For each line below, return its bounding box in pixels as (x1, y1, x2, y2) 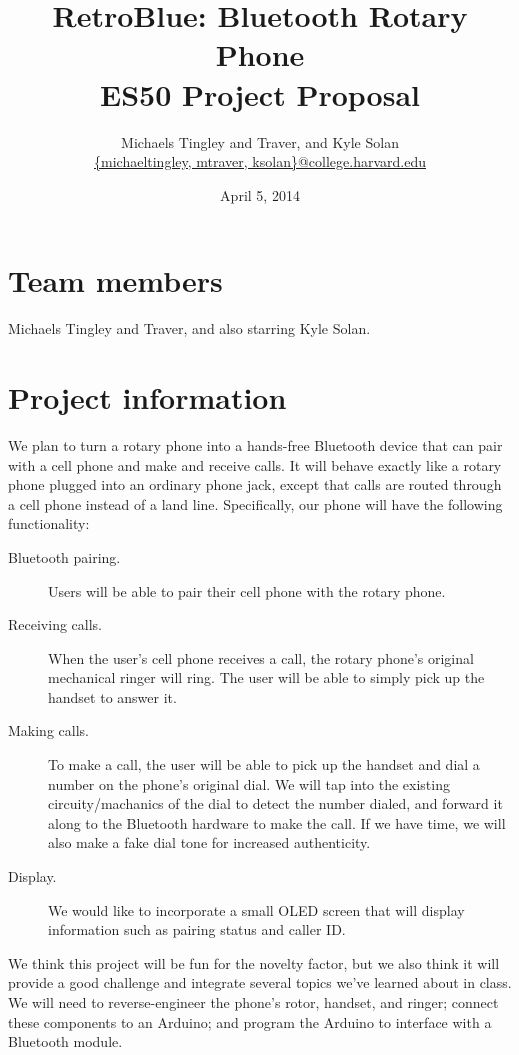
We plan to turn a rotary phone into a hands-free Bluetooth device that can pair (8, 434, 503, 455)
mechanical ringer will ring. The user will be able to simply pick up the (48, 667, 485, 688)
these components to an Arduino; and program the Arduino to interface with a (8, 1011, 492, 1032)
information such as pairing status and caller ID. (48, 919, 346, 940)
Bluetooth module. (8, 1031, 123, 1052)
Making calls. (8, 720, 89, 741)
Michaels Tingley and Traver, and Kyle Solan (121, 131, 399, 152)
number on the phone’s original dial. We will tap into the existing (48, 773, 450, 794)
